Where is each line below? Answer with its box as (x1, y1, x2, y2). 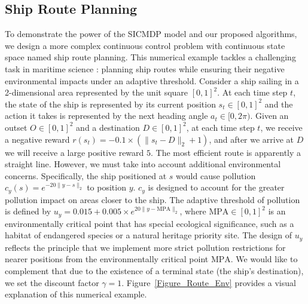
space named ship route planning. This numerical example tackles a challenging (5, 51, 296, 63)
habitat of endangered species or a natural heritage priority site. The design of (5, 229, 292, 241)
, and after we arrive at (209, 133, 294, 145)
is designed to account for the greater (148, 181, 285, 194)
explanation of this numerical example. (5, 288, 147, 300)
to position (87, 181, 126, 194)
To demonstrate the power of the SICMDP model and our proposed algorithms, (5, 27, 297, 40)
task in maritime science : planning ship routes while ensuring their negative (5, 62, 285, 75)
